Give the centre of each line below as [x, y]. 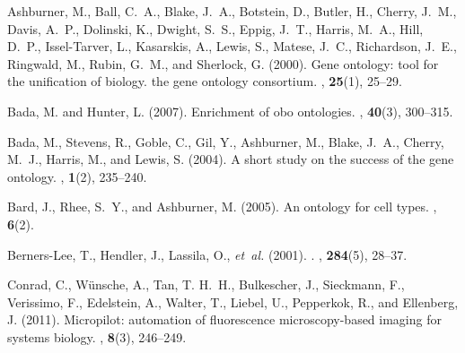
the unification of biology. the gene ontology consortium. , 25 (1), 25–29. [205, 81]
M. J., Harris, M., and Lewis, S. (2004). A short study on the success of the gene [231, 159]
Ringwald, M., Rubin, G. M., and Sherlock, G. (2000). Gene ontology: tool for [223, 63]
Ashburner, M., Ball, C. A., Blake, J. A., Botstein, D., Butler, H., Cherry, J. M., [232, 11]
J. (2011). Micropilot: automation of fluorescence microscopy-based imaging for [224, 319]
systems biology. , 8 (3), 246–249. [97, 336]
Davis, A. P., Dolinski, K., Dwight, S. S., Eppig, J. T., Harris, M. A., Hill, [215, 28]
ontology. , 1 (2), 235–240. [77, 176]
